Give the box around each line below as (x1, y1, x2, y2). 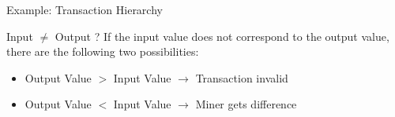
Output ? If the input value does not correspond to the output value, (55, 27, 389, 44)
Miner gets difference (195, 96, 297, 112)
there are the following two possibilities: (6, 43, 199, 60)
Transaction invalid (195, 69, 288, 86)
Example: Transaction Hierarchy (6, 2, 163, 17)
